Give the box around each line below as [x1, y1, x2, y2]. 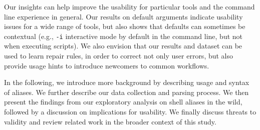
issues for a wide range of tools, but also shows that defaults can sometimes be [4, 21, 245, 31]
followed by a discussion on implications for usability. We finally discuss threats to [4, 106, 256, 116]
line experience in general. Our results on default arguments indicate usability [4, 11, 243, 21]
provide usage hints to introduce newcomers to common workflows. [4, 60, 209, 70]
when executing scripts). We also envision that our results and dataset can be [4, 40, 242, 51]
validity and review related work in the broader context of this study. [4, 116, 216, 126]
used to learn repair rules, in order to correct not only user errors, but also [4, 50, 233, 61]
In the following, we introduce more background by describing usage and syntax [4, 77, 249, 87]
